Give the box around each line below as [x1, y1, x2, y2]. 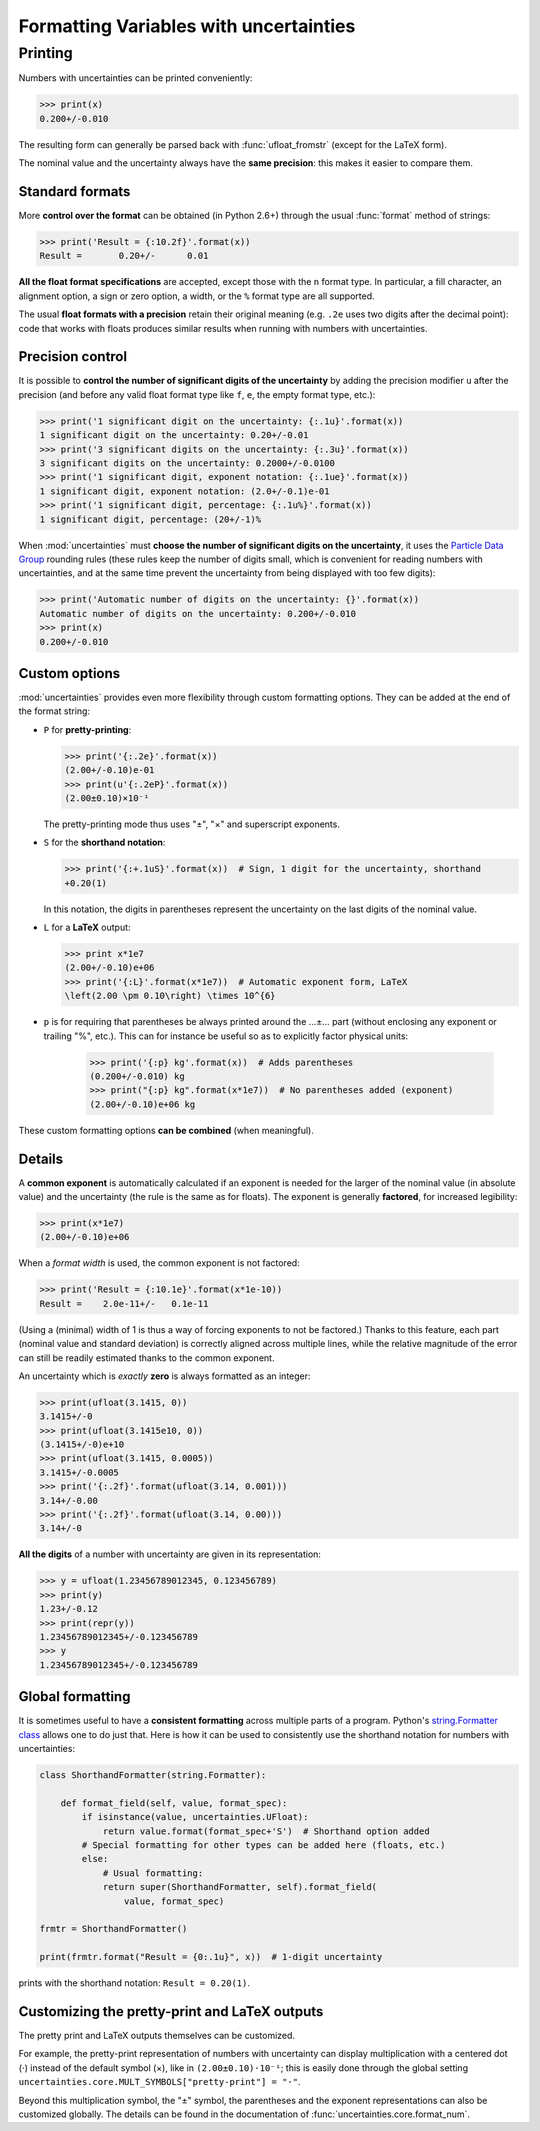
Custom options [18, 665, 121, 682]
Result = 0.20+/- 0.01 [39, 250, 209, 262]
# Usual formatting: [102, 1867, 204, 1879]
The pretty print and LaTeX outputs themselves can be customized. [18, 2029, 295, 2041]
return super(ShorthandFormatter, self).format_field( [102, 1881, 378, 1893]
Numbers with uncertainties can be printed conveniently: [18, 72, 253, 84]
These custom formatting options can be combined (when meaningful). [18, 1124, 314, 1136]
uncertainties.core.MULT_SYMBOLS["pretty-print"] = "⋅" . [18, 2076, 301, 2088]
